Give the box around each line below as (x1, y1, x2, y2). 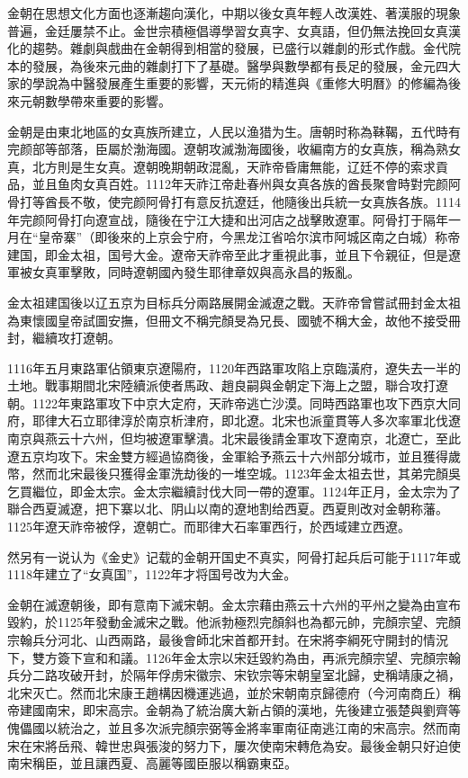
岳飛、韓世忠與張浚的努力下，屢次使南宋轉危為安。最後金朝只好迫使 (57, 736, 461, 755)
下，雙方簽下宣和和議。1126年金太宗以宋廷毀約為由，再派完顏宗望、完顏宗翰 (7, 648, 461, 666)
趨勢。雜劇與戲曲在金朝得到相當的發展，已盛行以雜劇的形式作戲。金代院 (31, 39, 461, 58)
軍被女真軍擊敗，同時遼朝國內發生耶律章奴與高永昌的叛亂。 (7, 263, 360, 282)
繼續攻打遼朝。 (31, 328, 121, 347)
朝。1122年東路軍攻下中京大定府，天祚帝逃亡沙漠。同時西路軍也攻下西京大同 (7, 393, 461, 412)
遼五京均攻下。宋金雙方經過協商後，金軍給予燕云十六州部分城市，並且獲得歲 (7, 446, 461, 465)
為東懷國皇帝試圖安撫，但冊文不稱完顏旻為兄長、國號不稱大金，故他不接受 (7, 310, 448, 329)
